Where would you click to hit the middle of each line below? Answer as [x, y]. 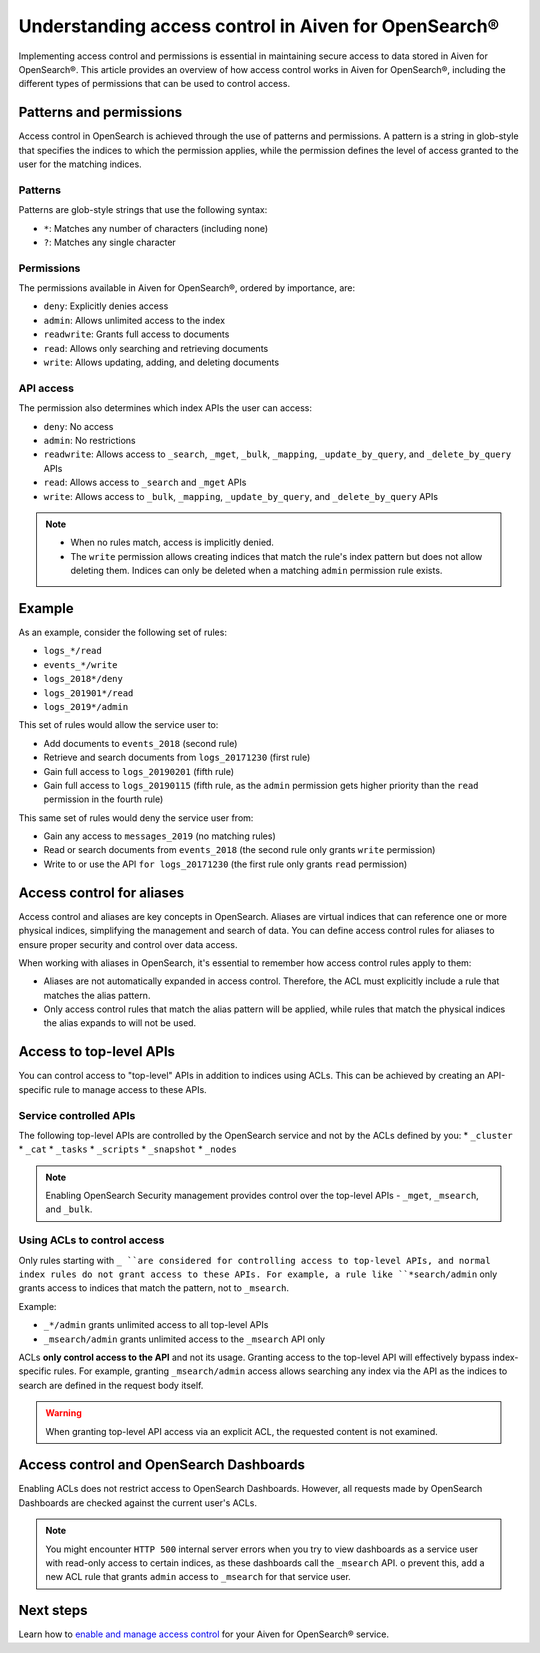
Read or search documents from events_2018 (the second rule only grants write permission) [239, 850]
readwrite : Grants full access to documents [136, 334]
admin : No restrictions [89, 440]
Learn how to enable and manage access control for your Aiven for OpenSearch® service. [204, 1634]
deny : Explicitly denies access [106, 306]
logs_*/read [72, 651]
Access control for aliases [101, 892]
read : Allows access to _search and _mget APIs [145, 482]
